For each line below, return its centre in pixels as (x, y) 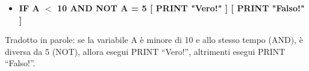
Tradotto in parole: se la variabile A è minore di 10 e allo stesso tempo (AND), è (154, 40)
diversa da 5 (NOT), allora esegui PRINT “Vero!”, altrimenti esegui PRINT (145, 51)
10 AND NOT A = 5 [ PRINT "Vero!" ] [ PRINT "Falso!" (181, 8)
